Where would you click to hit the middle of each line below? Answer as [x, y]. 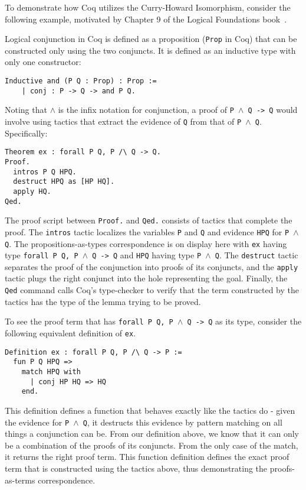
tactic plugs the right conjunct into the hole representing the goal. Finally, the [146, 278]
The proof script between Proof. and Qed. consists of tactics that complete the [149, 220]
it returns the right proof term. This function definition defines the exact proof [147, 457]
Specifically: [26, 133]
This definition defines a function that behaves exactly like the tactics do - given [150, 410]
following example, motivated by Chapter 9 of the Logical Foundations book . [146, 19]
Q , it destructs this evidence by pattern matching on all [182, 422]
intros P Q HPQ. [45, 172]
